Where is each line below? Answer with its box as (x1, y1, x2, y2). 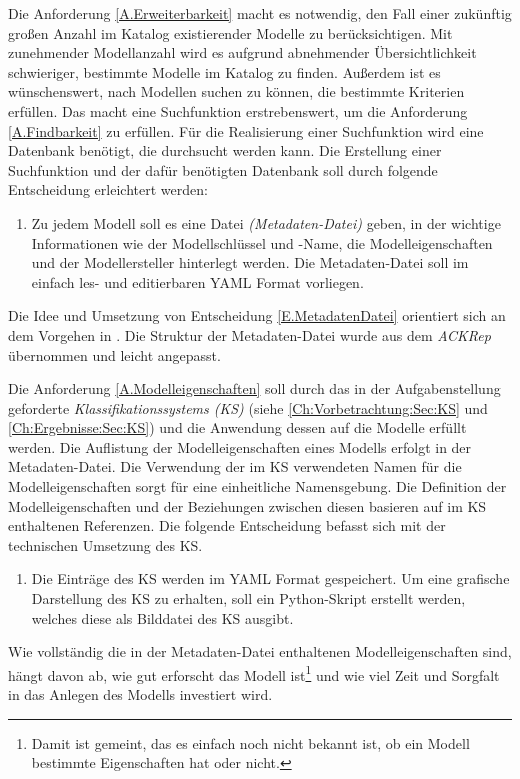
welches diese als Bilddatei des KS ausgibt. (31, 607, 294, 628)
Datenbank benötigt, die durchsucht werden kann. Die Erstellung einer (8, 140, 442, 161)
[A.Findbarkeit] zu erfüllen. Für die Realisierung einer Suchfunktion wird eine (8, 120, 484, 141)
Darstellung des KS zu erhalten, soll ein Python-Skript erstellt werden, (31, 588, 466, 609)
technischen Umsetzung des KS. (8, 534, 203, 555)
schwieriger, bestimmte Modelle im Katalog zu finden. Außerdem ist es (8, 61, 441, 82)
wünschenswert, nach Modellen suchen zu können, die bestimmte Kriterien (8, 81, 465, 102)
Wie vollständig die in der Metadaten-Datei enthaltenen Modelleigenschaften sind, (8, 641, 512, 662)
